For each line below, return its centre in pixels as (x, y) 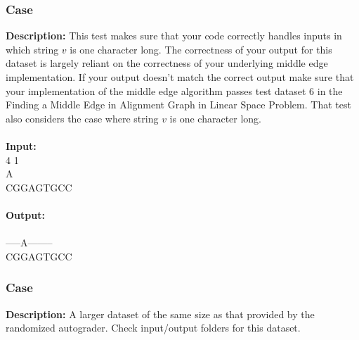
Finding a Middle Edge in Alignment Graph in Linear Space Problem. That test (178, 105)
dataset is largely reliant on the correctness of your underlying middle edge (167, 63)
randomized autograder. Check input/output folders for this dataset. (153, 328)
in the (330, 90)
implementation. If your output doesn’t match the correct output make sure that (180, 77)
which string (32, 49)
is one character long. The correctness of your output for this (201, 49)
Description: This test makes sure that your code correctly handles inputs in (174, 36)
